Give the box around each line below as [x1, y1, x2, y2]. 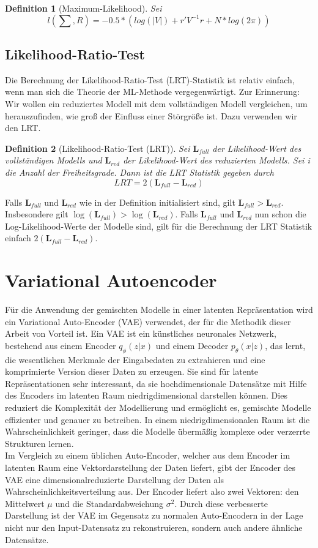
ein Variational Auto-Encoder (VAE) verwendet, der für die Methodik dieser [5, 315, 291, 328]
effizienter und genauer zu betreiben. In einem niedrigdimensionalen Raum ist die [5, 413, 310, 426]
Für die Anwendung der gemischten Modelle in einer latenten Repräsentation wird [5, 303, 313, 316]
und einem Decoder [155, 339, 229, 351]
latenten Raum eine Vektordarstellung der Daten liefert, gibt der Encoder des [5, 460, 296, 473]
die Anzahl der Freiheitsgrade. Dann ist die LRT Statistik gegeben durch [5, 165, 274, 178]
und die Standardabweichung [55, 497, 164, 509]
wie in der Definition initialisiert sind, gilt [79, 195, 235, 208]
